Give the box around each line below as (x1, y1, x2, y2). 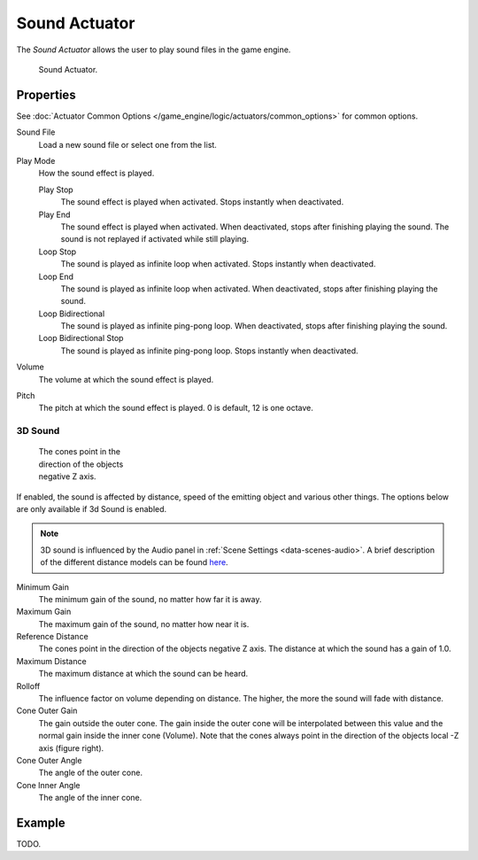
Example (16, 815, 66, 830)
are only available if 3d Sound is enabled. (16, 503, 167, 514)
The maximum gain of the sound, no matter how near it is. (38, 618, 250, 629)
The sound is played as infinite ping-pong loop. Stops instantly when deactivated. (60, 345, 358, 356)
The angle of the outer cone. (38, 767, 143, 779)
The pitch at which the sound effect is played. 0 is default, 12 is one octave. (38, 403, 314, 414)
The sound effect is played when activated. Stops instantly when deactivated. (60, 197, 344, 207)
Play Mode (16, 156, 56, 167)
